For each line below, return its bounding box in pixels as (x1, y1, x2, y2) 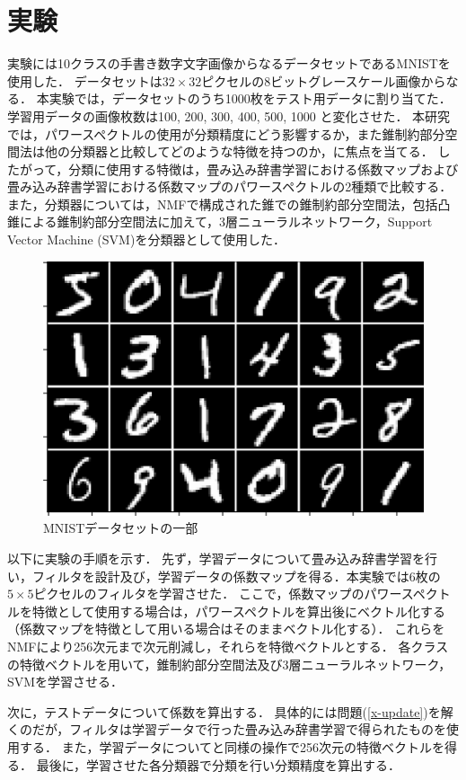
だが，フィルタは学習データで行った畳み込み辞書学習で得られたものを (31, 720, 446, 739)
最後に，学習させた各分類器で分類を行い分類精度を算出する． (36, 755, 400, 774)
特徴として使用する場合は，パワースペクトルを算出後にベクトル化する (31, 601, 445, 620)
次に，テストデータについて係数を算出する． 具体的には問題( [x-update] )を (7, 702, 441, 721)
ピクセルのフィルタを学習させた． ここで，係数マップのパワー (33, 584, 401, 603)
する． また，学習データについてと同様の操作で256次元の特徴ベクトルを (19, 738, 444, 756)
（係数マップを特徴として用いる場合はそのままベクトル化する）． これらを (7, 619, 445, 638)
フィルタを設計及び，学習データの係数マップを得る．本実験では (31, 566, 409, 585)
